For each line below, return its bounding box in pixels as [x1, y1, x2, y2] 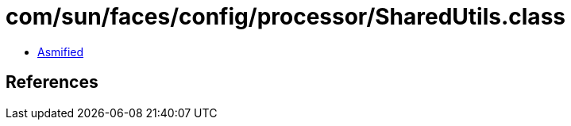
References [6, 72, 98, 93]
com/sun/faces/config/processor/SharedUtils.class [6, 3, 565, 30]
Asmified [37, 44, 84, 59]
